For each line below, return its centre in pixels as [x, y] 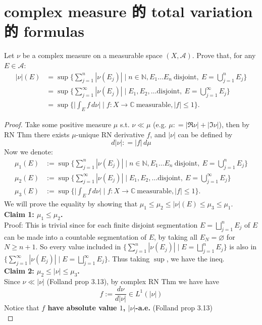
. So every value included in [78, 247]
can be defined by [205, 134]
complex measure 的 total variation [128, 11]
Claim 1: [19, 214]
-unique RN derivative [110, 134]
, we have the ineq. [195, 259]
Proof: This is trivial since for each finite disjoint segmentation [101, 224]
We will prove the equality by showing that [71, 204]
